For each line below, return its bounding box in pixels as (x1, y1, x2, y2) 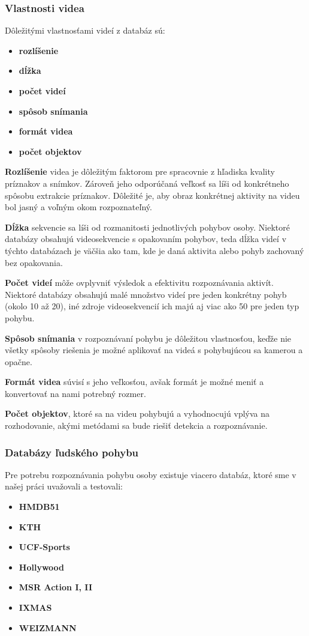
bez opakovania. (5, 256, 63, 268)
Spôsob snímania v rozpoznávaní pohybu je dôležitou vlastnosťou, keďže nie (5, 332, 292, 344)
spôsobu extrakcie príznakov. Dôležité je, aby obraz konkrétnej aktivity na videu (5, 189, 300, 201)
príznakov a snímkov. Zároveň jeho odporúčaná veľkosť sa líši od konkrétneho (5, 177, 289, 189)
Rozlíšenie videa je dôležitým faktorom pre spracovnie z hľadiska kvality (5, 165, 275, 178)
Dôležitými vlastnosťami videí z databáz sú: (5, 24, 165, 37)
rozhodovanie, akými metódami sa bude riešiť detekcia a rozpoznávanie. (5, 419, 268, 432)
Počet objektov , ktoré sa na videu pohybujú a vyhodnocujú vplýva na (5, 407, 270, 420)
